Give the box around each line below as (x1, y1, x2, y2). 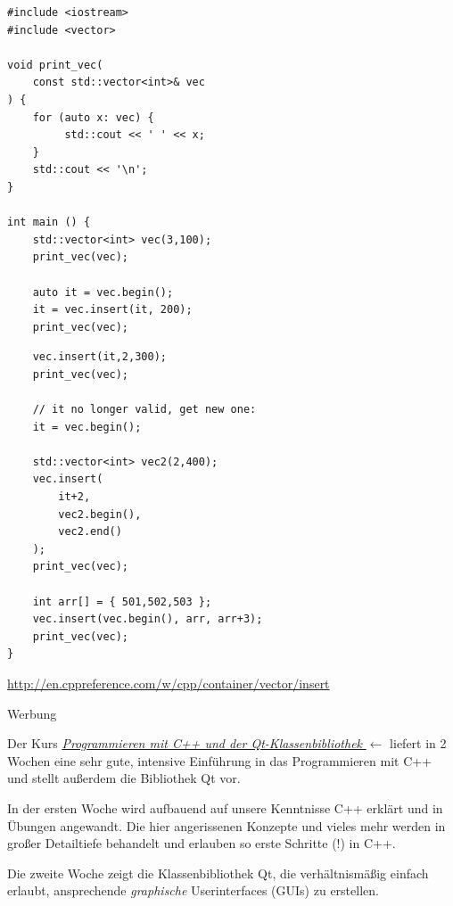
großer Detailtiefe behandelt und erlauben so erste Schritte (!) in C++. (7, 834, 396, 852)
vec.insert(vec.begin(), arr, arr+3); (32, 613, 263, 626)
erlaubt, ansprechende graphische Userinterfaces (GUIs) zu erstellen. (7, 881, 379, 900)
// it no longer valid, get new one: (32, 403, 257, 416)
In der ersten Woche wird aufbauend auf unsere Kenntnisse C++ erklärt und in (7, 798, 443, 817)
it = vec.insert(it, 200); (32, 303, 193, 317)
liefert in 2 (390, 734, 447, 753)
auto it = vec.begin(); (32, 285, 174, 299)
